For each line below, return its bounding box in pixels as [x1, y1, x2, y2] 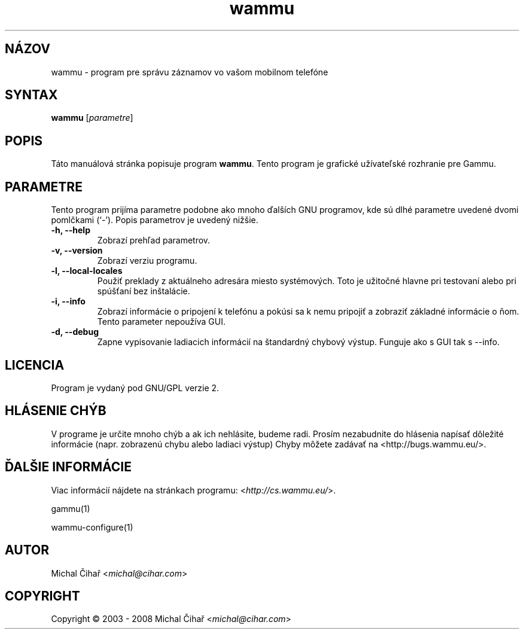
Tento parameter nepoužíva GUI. [97, 316, 226, 327]
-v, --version [51, 245, 103, 256]
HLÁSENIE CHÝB [5, 403, 106, 419]
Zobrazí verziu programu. [97, 255, 197, 266]
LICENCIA [5, 357, 65, 373]
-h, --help [51, 225, 90, 236]
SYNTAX [5, 87, 58, 103]
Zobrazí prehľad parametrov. [97, 235, 211, 246]
